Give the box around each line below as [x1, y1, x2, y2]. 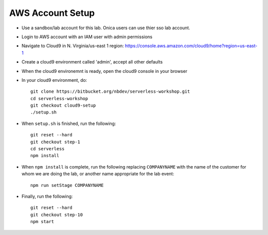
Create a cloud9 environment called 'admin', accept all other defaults [21, 59, 163, 65]
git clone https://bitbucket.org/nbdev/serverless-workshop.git [30, 89, 191, 94]
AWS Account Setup [9, 7, 95, 18]
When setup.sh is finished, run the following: [21, 120, 116, 126]
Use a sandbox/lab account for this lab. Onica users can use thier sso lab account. [21, 25, 191, 31]
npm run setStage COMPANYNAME [30, 182, 104, 188]
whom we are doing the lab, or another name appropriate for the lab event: [21, 171, 175, 177]
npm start [30, 219, 54, 225]
